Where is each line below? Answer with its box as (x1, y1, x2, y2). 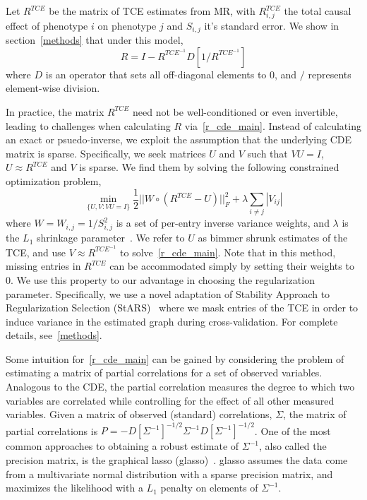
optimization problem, (6, 173, 102, 188)
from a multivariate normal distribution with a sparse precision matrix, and (6, 466, 333, 481)
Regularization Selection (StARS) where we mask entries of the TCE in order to (6, 300, 359, 315)
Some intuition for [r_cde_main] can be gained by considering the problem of (6, 351, 344, 366)
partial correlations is (6, 423, 98, 438)
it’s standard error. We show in (204, 18, 339, 32)
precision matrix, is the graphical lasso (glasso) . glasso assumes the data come (6, 452, 348, 467)
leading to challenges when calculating (6, 118, 171, 133)
